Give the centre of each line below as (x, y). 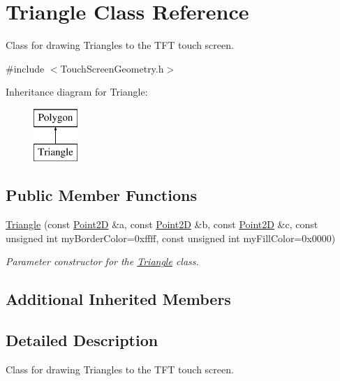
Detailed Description (82, 340)
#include (25, 68)
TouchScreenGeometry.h (112, 68)
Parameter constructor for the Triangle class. (102, 261)
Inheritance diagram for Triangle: (77, 92)
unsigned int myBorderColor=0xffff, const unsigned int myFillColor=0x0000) (171, 238)
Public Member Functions (101, 195)
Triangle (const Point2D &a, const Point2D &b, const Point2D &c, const (162, 224)
